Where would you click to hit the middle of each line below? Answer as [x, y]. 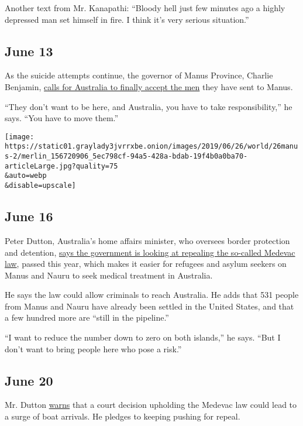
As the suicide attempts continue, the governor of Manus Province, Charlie [139, 75]
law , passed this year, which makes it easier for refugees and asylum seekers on [146, 264]
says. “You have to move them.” [62, 118]
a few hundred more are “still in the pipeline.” [87, 317]
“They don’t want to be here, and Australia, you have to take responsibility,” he [149, 106]
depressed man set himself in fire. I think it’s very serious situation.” [127, 19]
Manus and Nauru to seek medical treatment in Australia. [109, 275]
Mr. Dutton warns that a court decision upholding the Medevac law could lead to [151, 405]
